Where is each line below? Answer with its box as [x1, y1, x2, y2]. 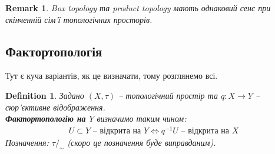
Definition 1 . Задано [5, 89, 84, 101]
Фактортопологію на [5, 112, 86, 125]
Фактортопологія [5, 42, 102, 60]
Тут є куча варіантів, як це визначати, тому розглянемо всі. [5, 69, 218, 82]
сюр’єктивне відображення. [5, 101, 105, 113]
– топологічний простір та [118, 89, 218, 101]
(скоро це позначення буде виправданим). [67, 136, 216, 148]
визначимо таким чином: [97, 112, 187, 125]
